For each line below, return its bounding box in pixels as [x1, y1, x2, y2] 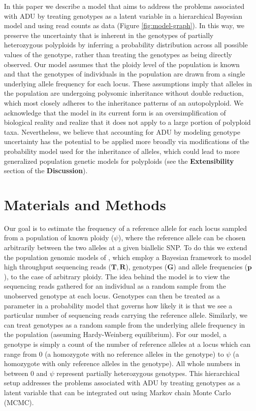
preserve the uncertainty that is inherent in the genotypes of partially [4, 30, 214, 40]
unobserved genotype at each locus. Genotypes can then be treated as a [4, 290, 220, 300]
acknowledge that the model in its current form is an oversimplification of [4, 107, 226, 117]
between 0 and [4, 368, 48, 378]
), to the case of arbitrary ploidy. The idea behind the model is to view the [4, 271, 230, 281]
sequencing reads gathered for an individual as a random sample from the [4, 281, 226, 291]
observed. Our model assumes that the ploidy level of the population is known [4, 59, 240, 69]
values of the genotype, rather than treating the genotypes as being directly [4, 49, 232, 59]
